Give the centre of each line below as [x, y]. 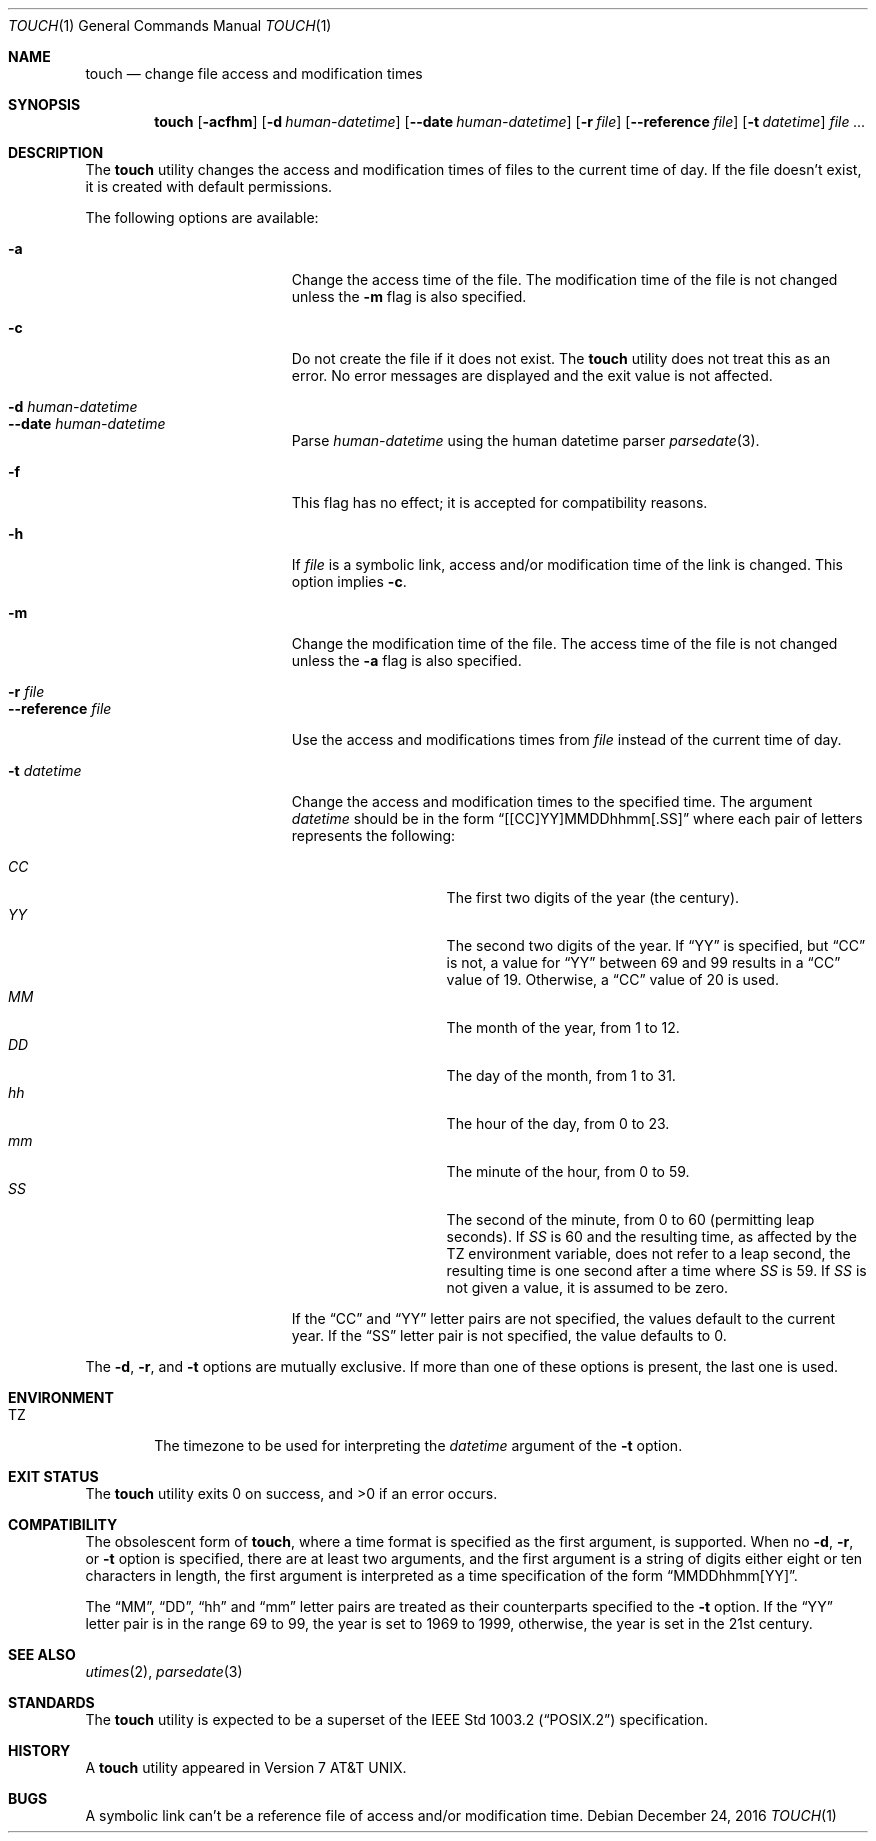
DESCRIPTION [56, 152]
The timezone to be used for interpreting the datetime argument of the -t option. [418, 1445]
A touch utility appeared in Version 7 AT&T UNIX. [246, 1767]
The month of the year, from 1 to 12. [563, 1027]
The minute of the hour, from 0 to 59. [568, 1171]
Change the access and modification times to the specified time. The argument [552, 801]
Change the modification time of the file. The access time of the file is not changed [564, 643]
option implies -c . [349, 581]
